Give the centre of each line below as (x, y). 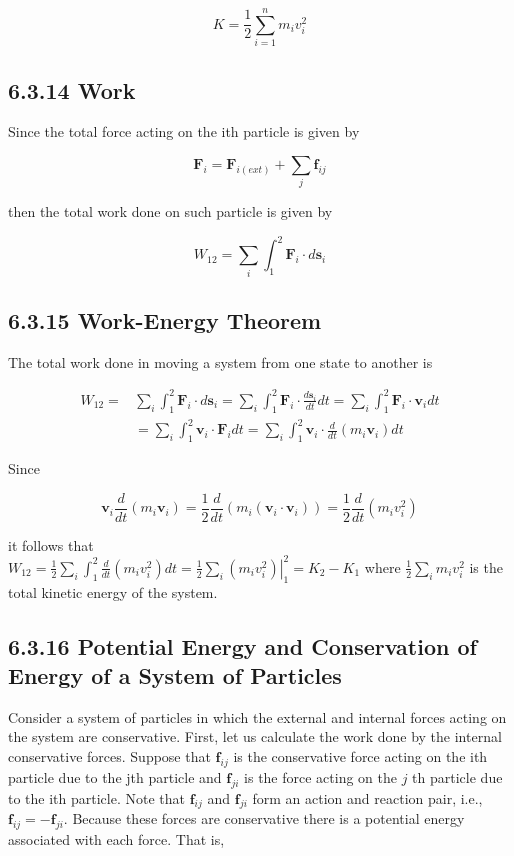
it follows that (51, 544)
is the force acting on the (321, 776)
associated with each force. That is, (116, 839)
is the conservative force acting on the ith (360, 756)
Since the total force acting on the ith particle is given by (184, 131)
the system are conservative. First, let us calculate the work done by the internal (255, 736)
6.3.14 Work (72, 89)
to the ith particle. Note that (96, 797)
